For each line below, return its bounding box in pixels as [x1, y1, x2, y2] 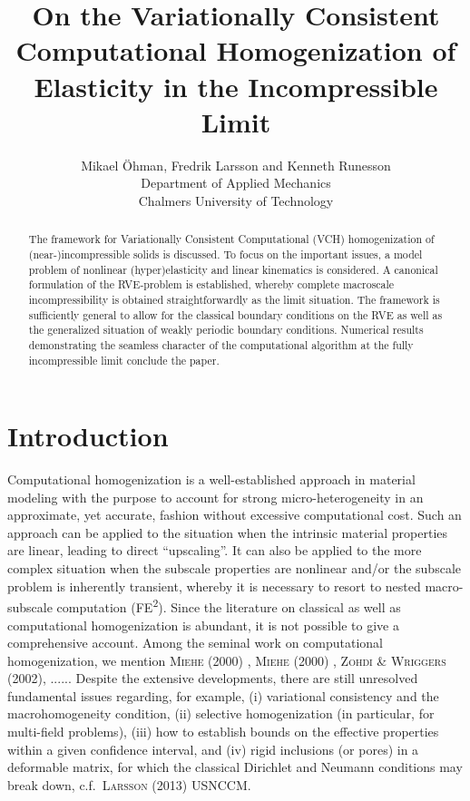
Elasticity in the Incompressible [34, 67, 438, 104]
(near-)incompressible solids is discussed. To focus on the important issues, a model [28, 246, 423, 261]
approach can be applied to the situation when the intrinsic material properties [7, 523, 448, 542]
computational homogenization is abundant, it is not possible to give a [7, 615, 399, 634]
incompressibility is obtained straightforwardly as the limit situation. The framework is [28, 291, 440, 307]
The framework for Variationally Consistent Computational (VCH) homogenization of [28, 231, 435, 247]
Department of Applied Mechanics [141, 173, 331, 192]
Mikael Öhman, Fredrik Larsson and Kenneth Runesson [81, 155, 391, 174]
